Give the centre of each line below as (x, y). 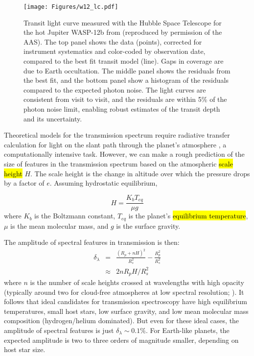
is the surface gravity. (148, 225)
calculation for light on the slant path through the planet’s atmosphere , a (115, 144)
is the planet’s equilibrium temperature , (188, 216)
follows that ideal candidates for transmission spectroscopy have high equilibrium (126, 301)
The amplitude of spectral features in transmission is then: (92, 242)
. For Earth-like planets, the (187, 330)
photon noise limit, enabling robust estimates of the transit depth (122, 109)
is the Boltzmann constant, (75, 216)
